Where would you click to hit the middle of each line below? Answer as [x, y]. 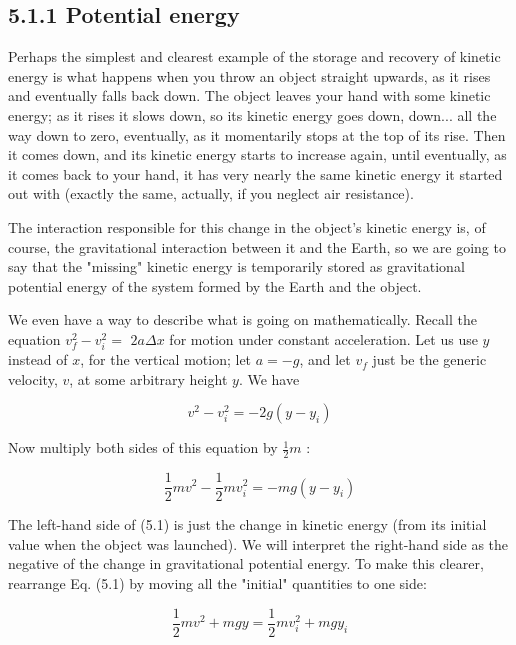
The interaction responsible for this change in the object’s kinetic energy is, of [247, 226]
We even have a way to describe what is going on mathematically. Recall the [242, 319]
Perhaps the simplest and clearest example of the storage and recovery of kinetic [254, 56]
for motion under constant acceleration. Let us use [323, 338]
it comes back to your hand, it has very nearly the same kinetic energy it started [255, 173]
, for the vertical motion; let [166, 359]
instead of [38, 359]
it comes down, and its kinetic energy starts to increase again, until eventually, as [257, 154]
